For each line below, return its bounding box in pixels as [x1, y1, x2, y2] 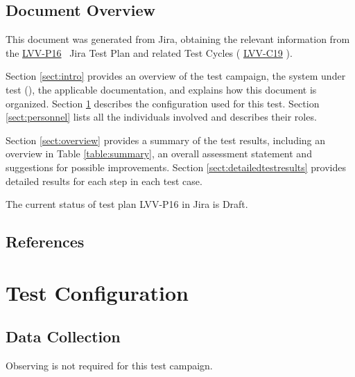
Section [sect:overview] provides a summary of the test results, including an [6, 132, 326, 147]
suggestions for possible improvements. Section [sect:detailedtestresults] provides [6, 159, 346, 174]
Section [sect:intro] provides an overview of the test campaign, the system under [6, 69, 346, 83]
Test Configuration [6, 278, 189, 306]
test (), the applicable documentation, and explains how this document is [6, 82, 317, 96]
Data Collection [6, 326, 121, 347]
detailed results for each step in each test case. [6, 173, 202, 188]
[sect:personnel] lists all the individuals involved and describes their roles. [6, 109, 317, 124]
